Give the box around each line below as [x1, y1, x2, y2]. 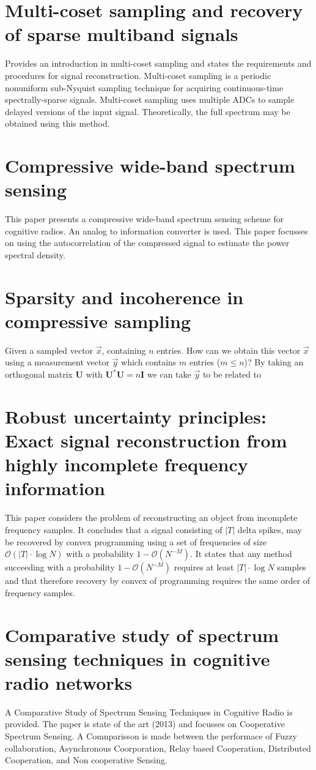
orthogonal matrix [5, 368, 73, 381]
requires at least [174, 561, 234, 574]
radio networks [5, 670, 133, 695]
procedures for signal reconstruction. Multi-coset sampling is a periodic [5, 69, 271, 81]
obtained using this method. [5, 117, 110, 130]
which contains [121, 356, 177, 368]
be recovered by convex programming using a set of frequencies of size [5, 535, 267, 548]
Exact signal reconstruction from [5, 428, 287, 453]
